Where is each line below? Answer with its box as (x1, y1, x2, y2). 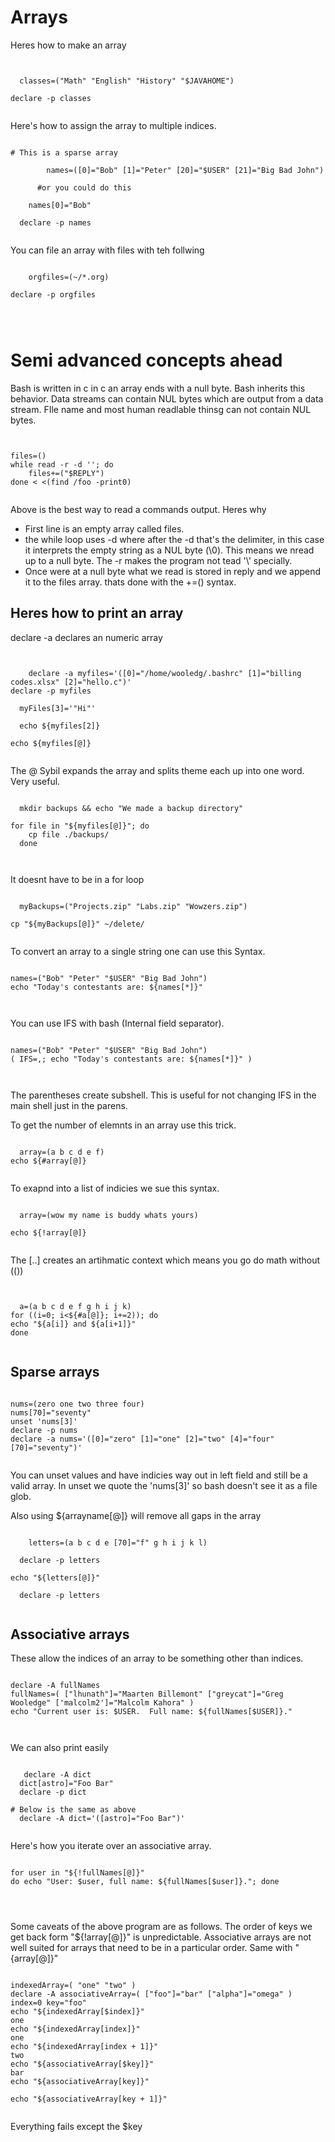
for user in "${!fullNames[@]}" (10, 1868, 145, 1878)
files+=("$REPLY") (28, 468, 105, 478)
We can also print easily (10, 1742, 109, 1754)
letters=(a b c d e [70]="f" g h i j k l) (28, 1537, 208, 1548)
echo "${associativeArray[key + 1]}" (10, 2094, 168, 2105)
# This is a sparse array (10, 147, 118, 158)
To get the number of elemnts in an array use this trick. (10, 1119, 237, 1131)
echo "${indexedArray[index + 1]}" (10, 2042, 159, 2052)
